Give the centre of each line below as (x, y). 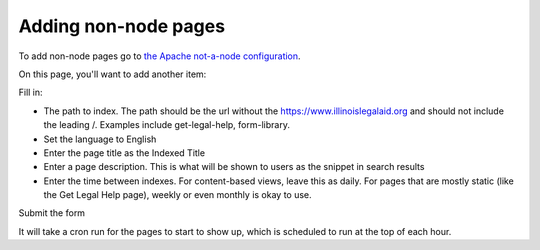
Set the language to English (100, 139)
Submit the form (51, 213)
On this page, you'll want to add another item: (112, 74)
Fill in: (31, 92)
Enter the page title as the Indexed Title (124, 152)
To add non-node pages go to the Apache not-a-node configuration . (159, 56)
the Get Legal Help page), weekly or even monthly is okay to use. (177, 195)
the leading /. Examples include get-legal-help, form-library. (166, 125)
